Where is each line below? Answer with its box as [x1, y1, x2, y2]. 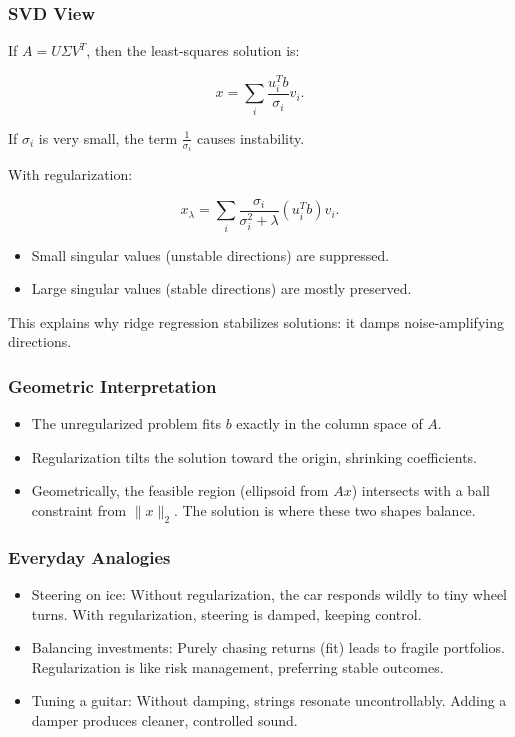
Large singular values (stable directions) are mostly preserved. [31, 278, 412, 299]
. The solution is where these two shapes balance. [173, 500, 476, 521]
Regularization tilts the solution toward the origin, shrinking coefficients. [31, 446, 477, 467]
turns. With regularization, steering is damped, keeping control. [31, 603, 422, 624]
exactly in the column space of [236, 413, 423, 434]
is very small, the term [38, 127, 178, 148]
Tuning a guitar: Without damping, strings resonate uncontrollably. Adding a [31, 690, 507, 711]
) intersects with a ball [351, 480, 490, 501]
